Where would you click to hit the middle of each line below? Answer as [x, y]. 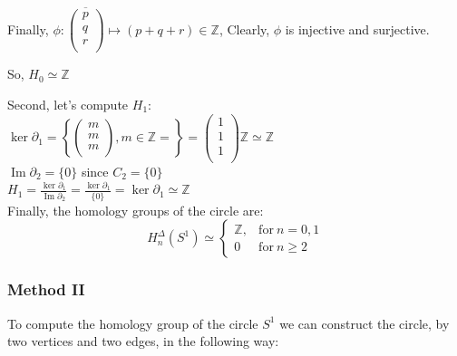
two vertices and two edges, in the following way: [143, 341]
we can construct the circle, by [365, 323]
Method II [46, 289]
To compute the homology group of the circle [133, 323]
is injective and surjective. [357, 29]
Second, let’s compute [68, 104]
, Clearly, [244, 29]
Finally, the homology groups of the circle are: [136, 210]
